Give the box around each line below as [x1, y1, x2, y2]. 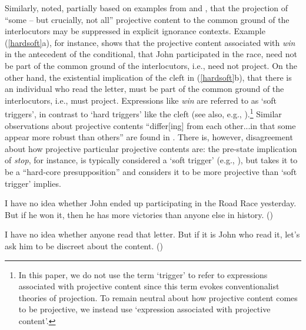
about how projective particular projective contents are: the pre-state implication [5, 142, 297, 154]
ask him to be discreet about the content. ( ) [5, 239, 163, 252]
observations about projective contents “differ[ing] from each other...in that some [5, 119, 296, 131]
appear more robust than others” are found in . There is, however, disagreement [5, 131, 293, 143]
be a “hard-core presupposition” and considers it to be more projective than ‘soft [5, 165, 297, 177]
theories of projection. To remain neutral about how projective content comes [18, 291, 298, 303]
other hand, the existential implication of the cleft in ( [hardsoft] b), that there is [5, 71, 292, 83]
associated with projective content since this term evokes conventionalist [18, 280, 280, 292]
